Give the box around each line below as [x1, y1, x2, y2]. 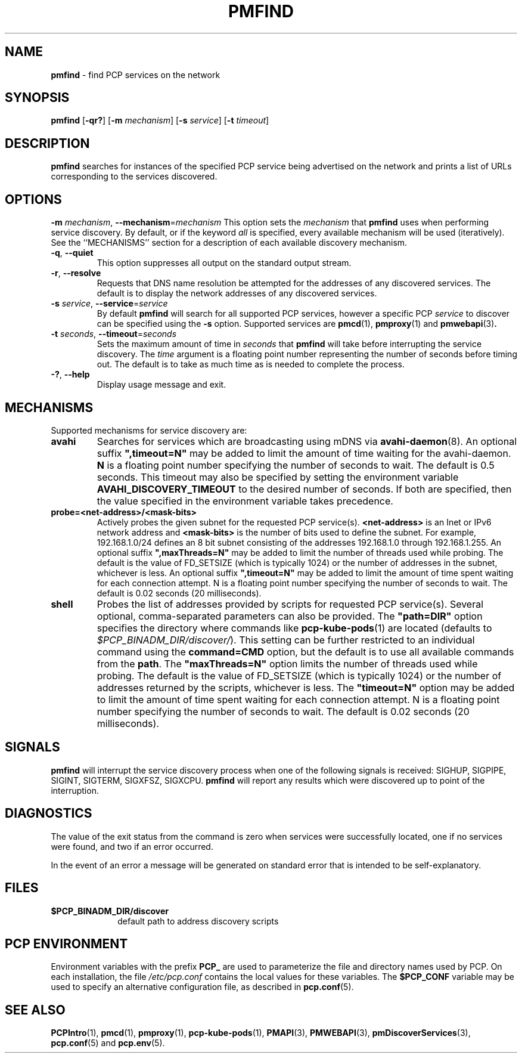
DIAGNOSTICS [5, 806, 92, 821]
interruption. [51, 785, 99, 796]
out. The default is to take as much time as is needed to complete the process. [97, 359, 405, 370]
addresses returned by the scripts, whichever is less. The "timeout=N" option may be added [97, 681, 515, 694]
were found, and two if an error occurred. [51, 841, 213, 852]
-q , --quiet [51, 248, 94, 258]
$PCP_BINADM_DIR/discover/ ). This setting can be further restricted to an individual [97, 633, 475, 646]
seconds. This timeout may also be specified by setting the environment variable [97, 471, 459, 483]
